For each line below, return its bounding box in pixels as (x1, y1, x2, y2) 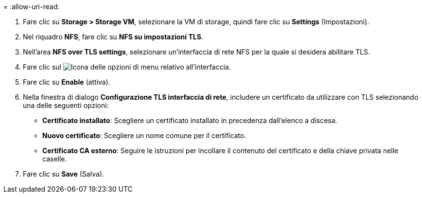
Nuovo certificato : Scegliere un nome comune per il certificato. (42, 131, 246, 140)
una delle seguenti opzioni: (23, 101, 109, 109)
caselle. (42, 155, 67, 163)
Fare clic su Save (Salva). (23, 170, 104, 178)
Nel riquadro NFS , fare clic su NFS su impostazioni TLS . (23, 33, 203, 41)
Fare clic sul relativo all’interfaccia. (23, 63, 231, 71)
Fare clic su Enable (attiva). (23, 78, 110, 86)
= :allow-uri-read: (3, 2, 60, 11)
